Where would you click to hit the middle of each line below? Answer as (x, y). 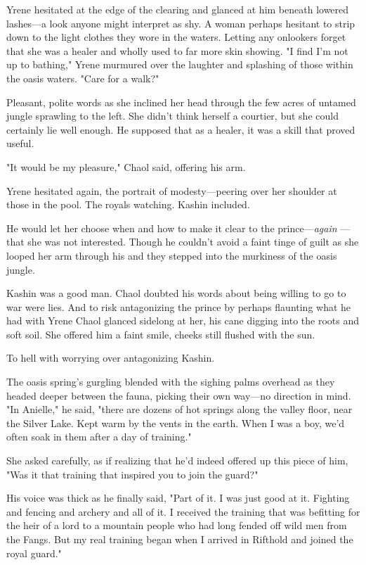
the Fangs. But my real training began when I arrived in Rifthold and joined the (180, 539)
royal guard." (34, 553)
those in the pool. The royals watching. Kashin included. (128, 204)
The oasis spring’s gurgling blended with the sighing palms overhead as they (171, 382)
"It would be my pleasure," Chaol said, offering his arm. (126, 166)
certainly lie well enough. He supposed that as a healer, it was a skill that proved (181, 129)
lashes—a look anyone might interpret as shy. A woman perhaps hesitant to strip (181, 23)
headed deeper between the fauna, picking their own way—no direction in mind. (179, 395)
